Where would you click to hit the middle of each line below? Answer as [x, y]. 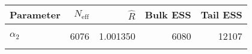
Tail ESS [221, 15]
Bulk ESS [168, 15]
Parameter [35, 15]
